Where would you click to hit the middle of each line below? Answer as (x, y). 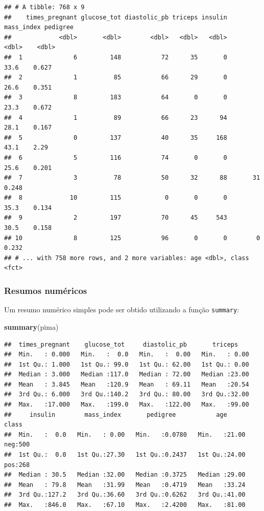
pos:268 (17, 465)
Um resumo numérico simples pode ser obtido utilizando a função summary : (122, 310)
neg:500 (17, 445)
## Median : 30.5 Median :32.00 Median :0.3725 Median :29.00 (125, 475)
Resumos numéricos (46, 290)
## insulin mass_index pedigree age (116, 414)
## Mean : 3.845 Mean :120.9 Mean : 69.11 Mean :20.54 (127, 384)
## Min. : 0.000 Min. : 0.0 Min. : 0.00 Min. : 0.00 (127, 355)
